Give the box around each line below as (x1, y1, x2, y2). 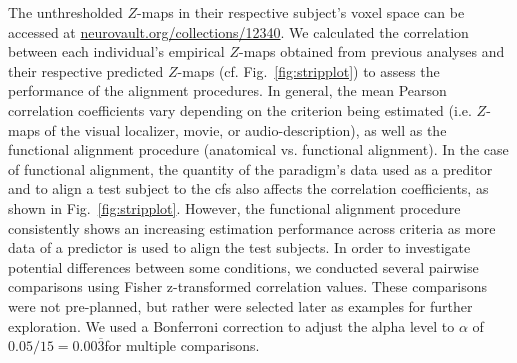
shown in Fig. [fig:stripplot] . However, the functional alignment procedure (8, 197, 461, 218)
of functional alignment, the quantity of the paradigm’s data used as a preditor (8, 158, 493, 179)
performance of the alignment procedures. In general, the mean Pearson (8, 80, 447, 101)
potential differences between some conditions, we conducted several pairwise (8, 256, 479, 277)
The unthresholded (8, 2, 123, 22)
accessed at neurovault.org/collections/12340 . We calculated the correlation (8, 21, 469, 42)
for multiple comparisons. (104, 335, 260, 356)
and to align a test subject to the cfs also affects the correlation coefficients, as (8, 178, 489, 199)
